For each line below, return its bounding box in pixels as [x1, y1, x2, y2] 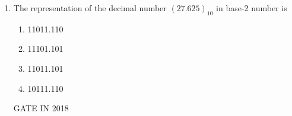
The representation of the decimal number [13, 2, 167, 14]
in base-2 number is [216, 2, 287, 14]
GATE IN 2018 [13, 102, 69, 114]
